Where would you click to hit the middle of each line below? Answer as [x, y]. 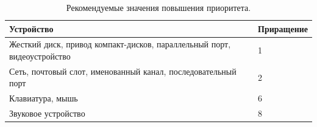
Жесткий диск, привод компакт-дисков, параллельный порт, [120, 44]
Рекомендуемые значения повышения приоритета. [158, 7]
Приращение [283, 28]
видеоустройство [40, 56]
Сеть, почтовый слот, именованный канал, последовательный [123, 71]
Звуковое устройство [47, 113]
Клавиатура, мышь [44, 98]
